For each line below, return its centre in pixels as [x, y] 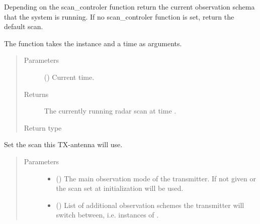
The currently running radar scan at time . [110, 111]
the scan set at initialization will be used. [120, 188]
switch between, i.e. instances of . [107, 215]
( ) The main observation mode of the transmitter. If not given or [156, 178]
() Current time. [69, 77]
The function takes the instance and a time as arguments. [93, 43]
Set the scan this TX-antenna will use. [63, 144]
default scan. [24, 26]
